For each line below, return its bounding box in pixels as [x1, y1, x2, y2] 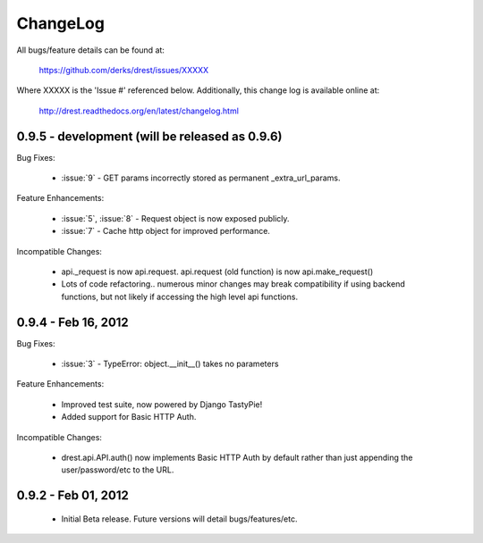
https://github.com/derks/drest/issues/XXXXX [38, 64, 209, 75]
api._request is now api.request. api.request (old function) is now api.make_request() [61, 266, 374, 277]
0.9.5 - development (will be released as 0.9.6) [16, 129, 283, 144]
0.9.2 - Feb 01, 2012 [16, 488, 129, 504]
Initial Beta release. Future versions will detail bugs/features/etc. [61, 514, 298, 524]
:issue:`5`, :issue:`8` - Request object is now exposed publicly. [61, 213, 290, 223]
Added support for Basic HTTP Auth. [61, 412, 197, 422]
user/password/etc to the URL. [61, 464, 174, 475]
